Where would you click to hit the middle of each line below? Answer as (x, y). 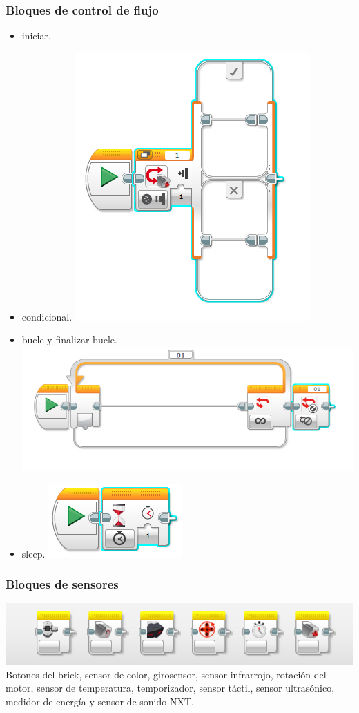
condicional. (47, 316)
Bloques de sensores (62, 584)
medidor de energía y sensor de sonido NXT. (100, 701)
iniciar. (36, 36)
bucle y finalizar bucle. (69, 340)
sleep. (33, 553)
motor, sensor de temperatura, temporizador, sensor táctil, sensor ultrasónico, (170, 688)
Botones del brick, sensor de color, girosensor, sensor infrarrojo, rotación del (166, 674)
